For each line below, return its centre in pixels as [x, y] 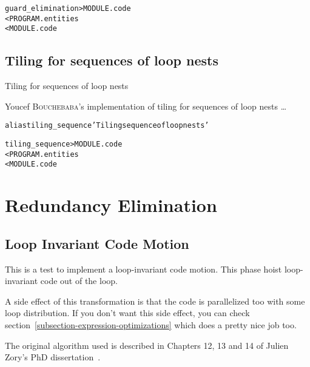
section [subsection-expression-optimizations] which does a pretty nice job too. [151, 324]
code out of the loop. [79, 281]
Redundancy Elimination [111, 205]
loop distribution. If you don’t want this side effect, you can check [127, 313]
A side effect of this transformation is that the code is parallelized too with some [155, 301]
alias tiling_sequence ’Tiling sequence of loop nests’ [107, 126]
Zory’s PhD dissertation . [53, 357]
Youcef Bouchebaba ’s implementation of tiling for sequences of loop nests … [146, 106]
